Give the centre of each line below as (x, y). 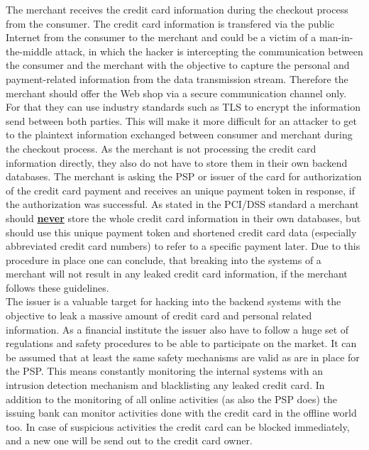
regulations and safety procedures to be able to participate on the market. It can (181, 343)
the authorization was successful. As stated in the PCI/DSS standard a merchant (182, 204)
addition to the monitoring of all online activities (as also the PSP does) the (172, 399)
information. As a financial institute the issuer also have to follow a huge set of (177, 329)
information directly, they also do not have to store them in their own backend (177, 162)
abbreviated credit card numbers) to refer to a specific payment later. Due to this (183, 246)
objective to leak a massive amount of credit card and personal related (159, 315)
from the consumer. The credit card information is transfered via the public (170, 23)
